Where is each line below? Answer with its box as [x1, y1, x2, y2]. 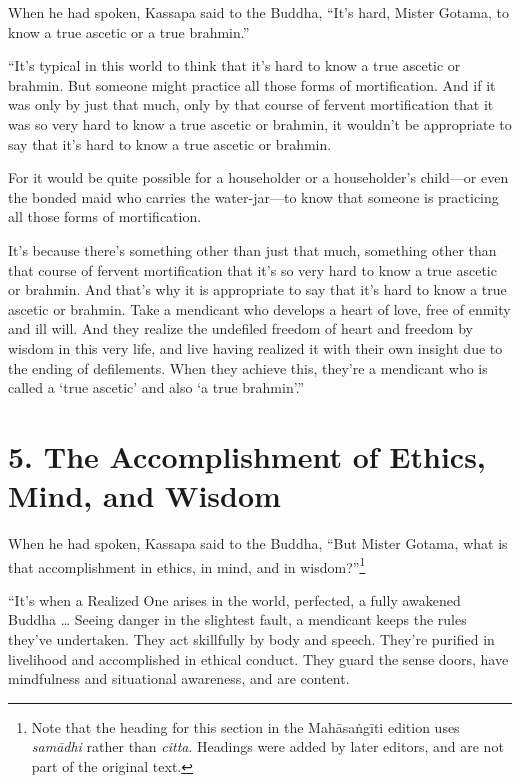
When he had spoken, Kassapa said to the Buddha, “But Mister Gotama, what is [8, 533, 508, 553]
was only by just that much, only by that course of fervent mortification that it [8, 94, 494, 115]
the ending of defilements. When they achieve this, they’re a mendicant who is [8, 357, 488, 378]
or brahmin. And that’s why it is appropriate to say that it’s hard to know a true [8, 279, 507, 300]
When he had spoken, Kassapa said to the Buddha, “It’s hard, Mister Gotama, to [8, 2, 509, 22]
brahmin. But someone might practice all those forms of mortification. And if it [8, 74, 496, 95]
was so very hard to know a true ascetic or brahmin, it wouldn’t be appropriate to [8, 113, 512, 134]
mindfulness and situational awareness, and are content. [8, 668, 350, 689]
